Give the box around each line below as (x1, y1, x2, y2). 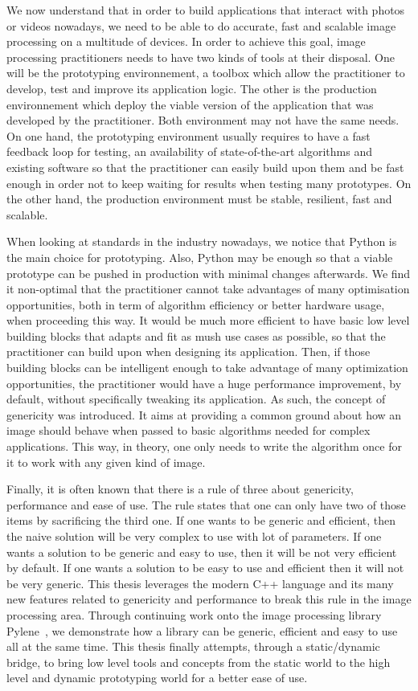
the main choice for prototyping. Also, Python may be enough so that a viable (6, 248, 393, 265)
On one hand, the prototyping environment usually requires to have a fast (6, 127, 371, 144)
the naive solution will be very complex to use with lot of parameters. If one (6, 528, 382, 544)
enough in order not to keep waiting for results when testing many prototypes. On (6, 174, 412, 191)
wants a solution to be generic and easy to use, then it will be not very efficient (6, 543, 397, 560)
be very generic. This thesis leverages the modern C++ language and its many (6, 574, 394, 591)
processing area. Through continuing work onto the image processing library (6, 606, 382, 623)
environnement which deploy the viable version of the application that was (6, 96, 374, 112)
